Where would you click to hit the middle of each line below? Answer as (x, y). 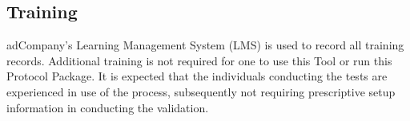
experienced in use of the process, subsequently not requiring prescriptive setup (201, 91)
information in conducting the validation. (108, 107)
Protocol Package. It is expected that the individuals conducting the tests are (197, 76)
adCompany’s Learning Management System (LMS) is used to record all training (205, 45)
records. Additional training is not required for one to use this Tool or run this (199, 60)
